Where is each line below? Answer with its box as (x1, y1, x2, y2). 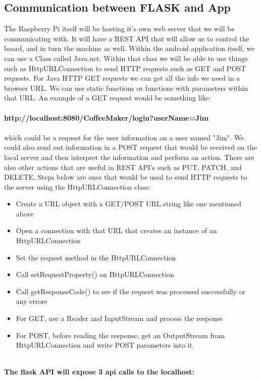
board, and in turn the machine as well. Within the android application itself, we (4, 43, 255, 53)
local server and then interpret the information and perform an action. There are (4, 151, 254, 162)
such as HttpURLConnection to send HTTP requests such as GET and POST (4, 63, 246, 73)
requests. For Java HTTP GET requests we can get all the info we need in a (4, 73, 240, 83)
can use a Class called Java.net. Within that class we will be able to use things (4, 52, 248, 63)
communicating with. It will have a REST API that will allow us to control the (4, 33, 249, 43)
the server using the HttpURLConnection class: (4, 181, 151, 192)
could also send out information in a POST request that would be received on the (4, 142, 257, 152)
